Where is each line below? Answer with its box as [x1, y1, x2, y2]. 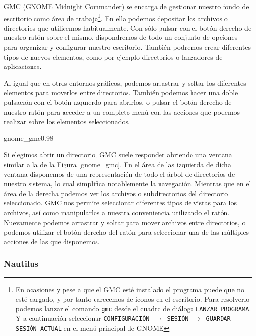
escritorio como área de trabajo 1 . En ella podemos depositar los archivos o [4, 11, 228, 23]
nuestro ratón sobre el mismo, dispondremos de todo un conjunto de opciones [4, 32, 238, 42]
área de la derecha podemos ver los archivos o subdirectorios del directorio [4, 188, 228, 198]
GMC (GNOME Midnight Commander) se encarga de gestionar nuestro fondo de [4, 1, 249, 11]
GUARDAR [206, 315, 231, 323]
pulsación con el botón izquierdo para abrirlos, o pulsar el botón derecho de [4, 97, 232, 107]
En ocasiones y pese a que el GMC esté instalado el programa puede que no [15, 284, 245, 294]
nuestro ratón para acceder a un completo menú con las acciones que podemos [4, 106, 240, 117]
